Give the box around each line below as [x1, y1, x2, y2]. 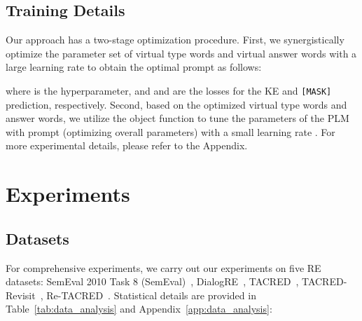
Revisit [6, 287, 36, 302]
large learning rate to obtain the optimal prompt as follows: [6, 60, 262, 74]
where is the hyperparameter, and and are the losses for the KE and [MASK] [6, 83, 332, 97]
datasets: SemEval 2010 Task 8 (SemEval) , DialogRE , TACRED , [6, 274, 299, 289]
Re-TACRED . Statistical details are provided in [46, 287, 256, 302]
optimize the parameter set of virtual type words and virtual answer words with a [6, 46, 357, 60]
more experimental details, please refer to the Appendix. [6, 138, 248, 153]
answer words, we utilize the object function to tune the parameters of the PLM [6, 111, 349, 125]
